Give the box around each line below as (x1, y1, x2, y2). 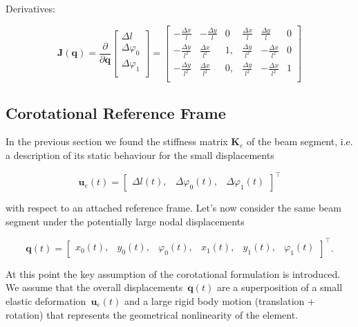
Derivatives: (6, 1, 55, 15)
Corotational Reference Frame (6, 102, 226, 123)
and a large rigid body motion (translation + (124, 294, 315, 308)
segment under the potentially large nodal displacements (6, 214, 245, 228)
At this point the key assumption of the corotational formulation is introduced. (6, 266, 341, 281)
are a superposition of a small (216, 280, 343, 295)
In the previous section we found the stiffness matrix (6, 134, 228, 149)
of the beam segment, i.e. (246, 134, 353, 149)
